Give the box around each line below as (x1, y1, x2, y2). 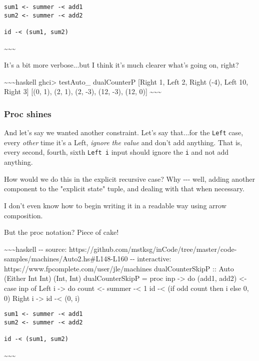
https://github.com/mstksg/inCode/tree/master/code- (69, 243, 237, 254)
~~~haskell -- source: (4, 243, 67, 254)
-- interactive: (130, 253, 171, 264)
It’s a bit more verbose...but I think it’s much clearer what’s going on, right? (4, 60, 239, 70)
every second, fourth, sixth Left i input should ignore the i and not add (4, 147, 229, 157)
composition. (4, 210, 43, 220)
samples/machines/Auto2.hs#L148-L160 (4, 253, 128, 264)
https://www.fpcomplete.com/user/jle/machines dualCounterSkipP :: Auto (4, 263, 234, 273)
